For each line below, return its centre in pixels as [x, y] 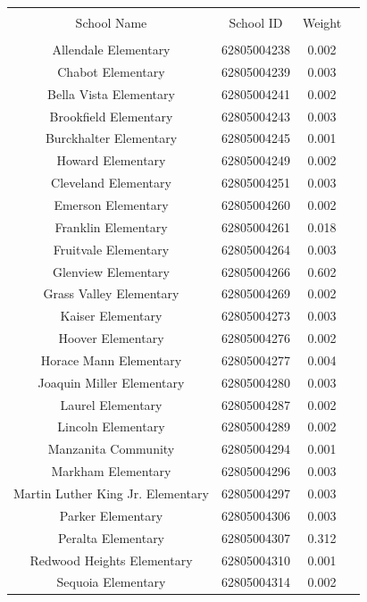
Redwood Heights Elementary [111, 560]
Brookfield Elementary [111, 116]
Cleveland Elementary [111, 183]
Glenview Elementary [111, 271]
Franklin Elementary [111, 226]
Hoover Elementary [111, 338]
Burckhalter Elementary [111, 138]
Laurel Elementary [111, 404]
